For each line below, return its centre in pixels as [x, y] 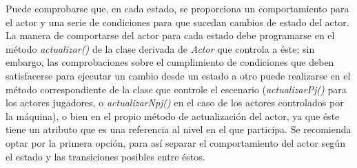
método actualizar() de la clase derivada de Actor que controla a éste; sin [160, 48]
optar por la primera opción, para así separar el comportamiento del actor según [175, 142]
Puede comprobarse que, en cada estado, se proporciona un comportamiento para [177, 8]
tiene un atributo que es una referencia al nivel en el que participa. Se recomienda [178, 129]
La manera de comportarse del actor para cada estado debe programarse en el [170, 35]
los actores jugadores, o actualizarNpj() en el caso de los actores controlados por [175, 103]
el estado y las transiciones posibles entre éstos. [105, 156]
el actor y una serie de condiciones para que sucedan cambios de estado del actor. [177, 22]
